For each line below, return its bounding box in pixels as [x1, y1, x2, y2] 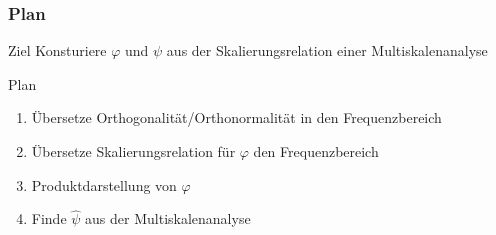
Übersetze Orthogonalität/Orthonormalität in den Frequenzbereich [31, 107, 442, 128]
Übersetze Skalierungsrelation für [31, 141, 236, 161]
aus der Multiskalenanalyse [85, 208, 251, 229]
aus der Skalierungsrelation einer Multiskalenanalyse [166, 40, 488, 61]
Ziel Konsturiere [8, 40, 107, 61]
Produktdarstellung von [31, 174, 177, 195]
